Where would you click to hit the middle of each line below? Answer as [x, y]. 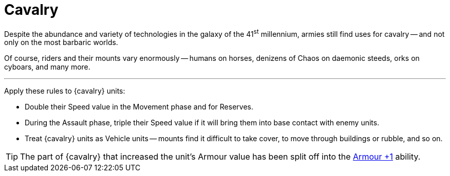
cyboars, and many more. [47, 67]
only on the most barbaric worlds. [61, 42]
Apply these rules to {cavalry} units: [65, 91]
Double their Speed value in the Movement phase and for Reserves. [139, 107]
